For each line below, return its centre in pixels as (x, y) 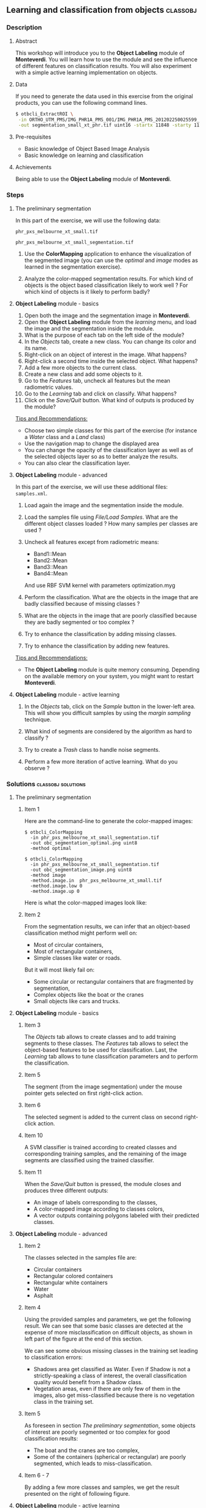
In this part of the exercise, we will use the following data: (88, 220)
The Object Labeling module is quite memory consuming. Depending (112, 669)
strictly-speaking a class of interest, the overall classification (110, 1376)
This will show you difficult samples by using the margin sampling (108, 713)
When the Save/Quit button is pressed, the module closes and (103, 1184)
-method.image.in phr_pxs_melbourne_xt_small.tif (96, 880)
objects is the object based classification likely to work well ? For (106, 285)
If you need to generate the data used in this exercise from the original (104, 96)
